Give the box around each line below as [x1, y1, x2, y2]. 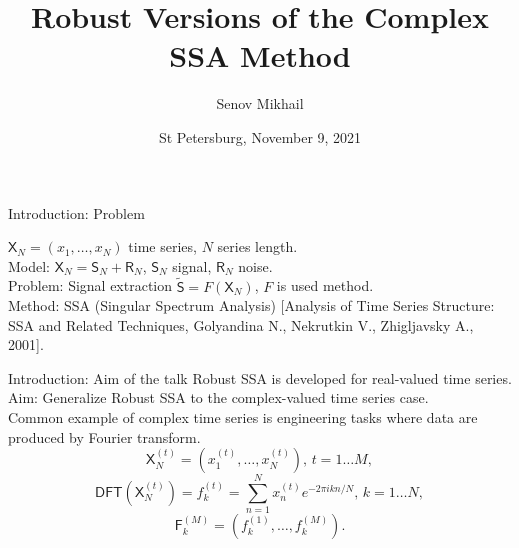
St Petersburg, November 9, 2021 [158, 126, 362, 147]
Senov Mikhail [216, 93, 304, 114]
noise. [238, 255, 273, 276]
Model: [8, 255, 51, 276]
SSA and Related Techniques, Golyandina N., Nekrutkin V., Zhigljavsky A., [8, 314, 474, 335]
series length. [217, 236, 298, 257]
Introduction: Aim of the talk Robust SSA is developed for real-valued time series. [8, 367, 512, 388]
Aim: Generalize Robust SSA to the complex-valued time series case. [8, 387, 429, 408]
